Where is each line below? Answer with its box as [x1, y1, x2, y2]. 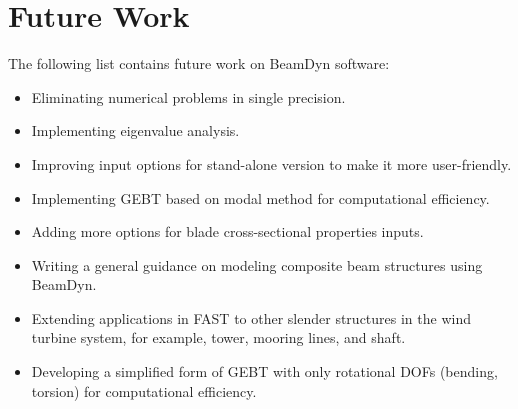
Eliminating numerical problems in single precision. [31, 86, 346, 107]
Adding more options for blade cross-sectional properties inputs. [31, 221, 424, 242]
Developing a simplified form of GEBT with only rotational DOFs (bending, [31, 361, 498, 382]
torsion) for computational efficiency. [31, 380, 257, 401]
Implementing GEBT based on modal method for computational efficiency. [31, 187, 490, 208]
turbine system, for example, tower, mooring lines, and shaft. [31, 327, 406, 348]
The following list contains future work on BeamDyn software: [8, 53, 390, 74]
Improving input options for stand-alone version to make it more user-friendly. [31, 153, 512, 174]
